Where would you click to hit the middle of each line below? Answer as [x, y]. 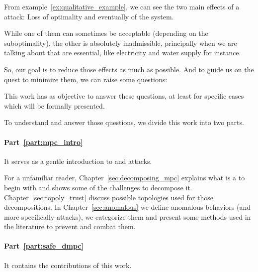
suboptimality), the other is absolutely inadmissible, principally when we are [121, 43]
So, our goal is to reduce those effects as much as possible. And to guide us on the [129, 69]
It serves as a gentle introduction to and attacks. [78, 161]
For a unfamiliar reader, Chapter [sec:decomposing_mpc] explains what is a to [125, 178]
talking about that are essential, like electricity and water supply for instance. [123, 53]
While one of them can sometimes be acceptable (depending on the [106, 33]
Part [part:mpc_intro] [43, 142]
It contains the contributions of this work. [68, 265]
